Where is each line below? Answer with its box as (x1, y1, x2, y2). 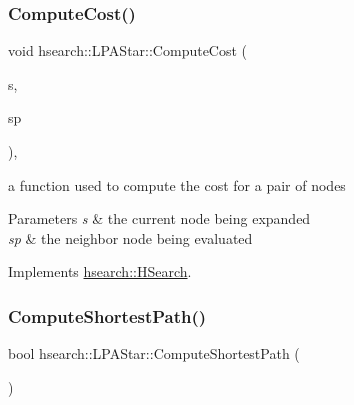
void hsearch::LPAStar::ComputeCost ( (8, 40, 248, 61)
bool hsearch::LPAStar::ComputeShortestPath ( (8, 343, 300, 364)
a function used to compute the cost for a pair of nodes (8, 174, 346, 195)
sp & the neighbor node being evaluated (8, 227, 253, 248)
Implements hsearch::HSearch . (8, 261, 192, 282)
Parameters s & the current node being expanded (8, 208, 311, 229)
